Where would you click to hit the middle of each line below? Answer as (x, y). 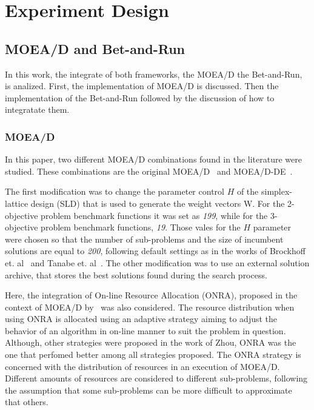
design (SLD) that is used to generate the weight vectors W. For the (158, 203)
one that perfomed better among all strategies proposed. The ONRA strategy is (153, 355)
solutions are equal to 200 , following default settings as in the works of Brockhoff (155, 251)
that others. (27, 402)
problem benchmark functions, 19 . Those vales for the (141, 227)
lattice (17, 203)
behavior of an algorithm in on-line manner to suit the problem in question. (145, 330)
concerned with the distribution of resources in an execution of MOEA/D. (142, 366)
